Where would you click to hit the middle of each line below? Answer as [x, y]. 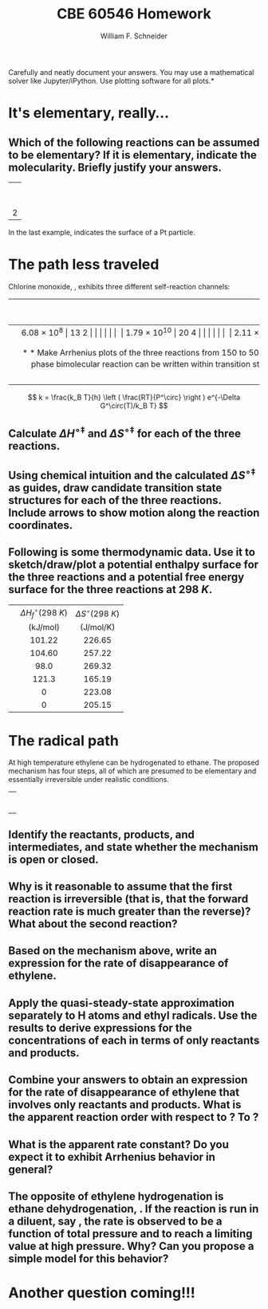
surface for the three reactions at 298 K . [110, 590]
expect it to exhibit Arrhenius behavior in [112, 1157]
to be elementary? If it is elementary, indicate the [132, 155]
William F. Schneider [134, 36]
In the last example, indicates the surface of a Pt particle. [102, 232]
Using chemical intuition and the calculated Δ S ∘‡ [132, 474]
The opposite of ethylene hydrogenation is [116, 1197]
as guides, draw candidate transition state [115, 488]
